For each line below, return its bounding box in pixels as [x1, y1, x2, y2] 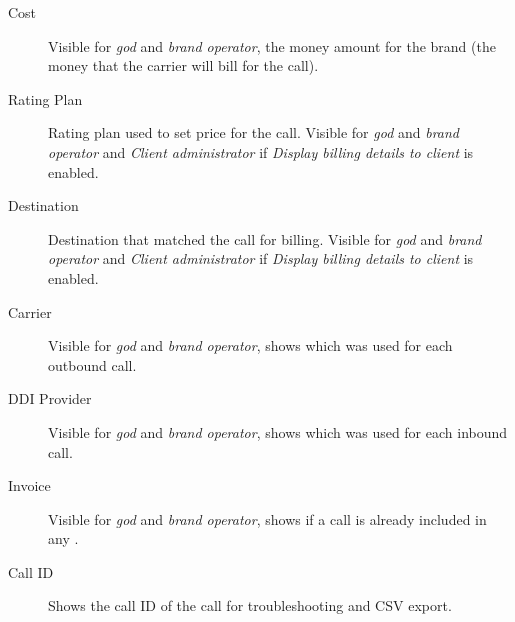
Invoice [8, 475, 51, 496]
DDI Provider [8, 388, 92, 409]
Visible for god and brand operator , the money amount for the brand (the [48, 35, 496, 56]
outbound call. [48, 354, 137, 375]
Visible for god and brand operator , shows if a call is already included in [48, 508, 487, 529]
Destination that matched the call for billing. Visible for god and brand [48, 228, 482, 249]
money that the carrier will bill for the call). [48, 55, 319, 76]
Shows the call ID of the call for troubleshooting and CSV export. [48, 595, 452, 616]
